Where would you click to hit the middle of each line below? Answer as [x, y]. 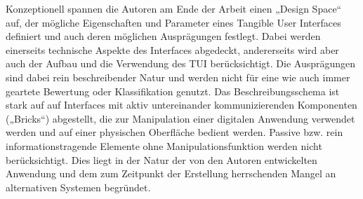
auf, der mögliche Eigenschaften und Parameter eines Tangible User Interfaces [173, 22]
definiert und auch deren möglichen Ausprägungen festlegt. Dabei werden [163, 36]
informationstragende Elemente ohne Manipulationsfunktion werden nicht [164, 145]
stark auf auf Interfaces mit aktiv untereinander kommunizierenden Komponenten [181, 105]
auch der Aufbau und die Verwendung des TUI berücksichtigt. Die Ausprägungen [181, 63]
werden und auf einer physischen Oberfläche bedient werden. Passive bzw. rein [174, 132]
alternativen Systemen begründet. [78, 187]
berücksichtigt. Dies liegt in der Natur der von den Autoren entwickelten [161, 159]
